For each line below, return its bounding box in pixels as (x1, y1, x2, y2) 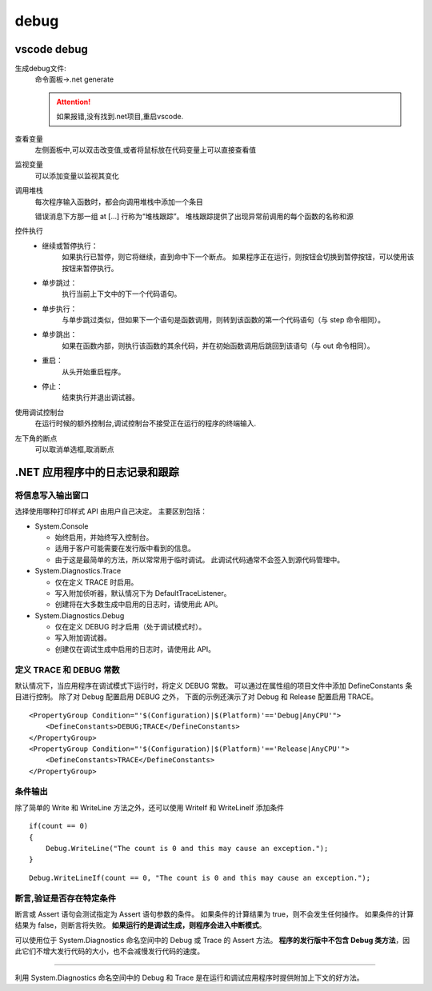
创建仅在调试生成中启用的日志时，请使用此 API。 (54, 644, 216, 653)
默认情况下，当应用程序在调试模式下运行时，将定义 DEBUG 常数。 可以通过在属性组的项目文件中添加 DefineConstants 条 (14, 681, 413, 690)
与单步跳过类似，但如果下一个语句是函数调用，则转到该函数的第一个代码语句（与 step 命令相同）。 (62, 315, 386, 325)
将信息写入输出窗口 (14, 490, 90, 501)
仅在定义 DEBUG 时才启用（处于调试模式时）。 (54, 622, 206, 632)
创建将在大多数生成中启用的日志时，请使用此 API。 (54, 600, 223, 609)
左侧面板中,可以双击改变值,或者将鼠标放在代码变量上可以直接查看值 (34, 145, 257, 155)
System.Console (34, 521, 89, 531)
